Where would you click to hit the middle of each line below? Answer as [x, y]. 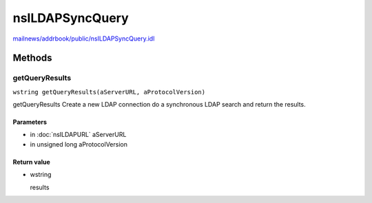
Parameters [30, 122]
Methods [32, 58]
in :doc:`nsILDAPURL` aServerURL [78, 135]
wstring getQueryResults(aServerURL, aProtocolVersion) [109, 92]
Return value [32, 162]
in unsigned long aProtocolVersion [79, 144]
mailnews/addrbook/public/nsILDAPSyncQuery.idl [84, 39]
